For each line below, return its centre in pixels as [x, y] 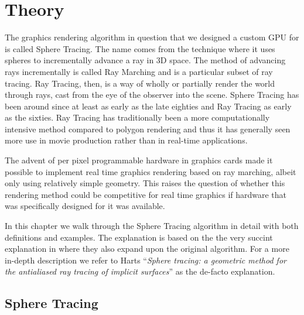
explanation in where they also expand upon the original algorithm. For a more [147, 249]
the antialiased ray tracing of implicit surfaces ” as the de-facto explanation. [140, 271]
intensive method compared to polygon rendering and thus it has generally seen [148, 129]
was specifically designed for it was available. [85, 206]
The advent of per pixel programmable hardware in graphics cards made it [139, 160]
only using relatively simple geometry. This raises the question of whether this [145, 183]
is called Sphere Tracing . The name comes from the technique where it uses [140, 48]
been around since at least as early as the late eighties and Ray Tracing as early [148, 106]
